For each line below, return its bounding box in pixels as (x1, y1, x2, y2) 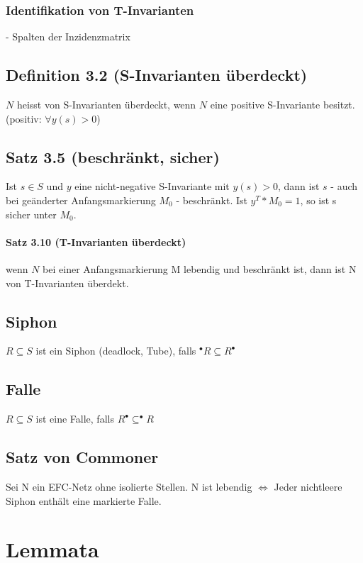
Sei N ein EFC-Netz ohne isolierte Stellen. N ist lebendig (6, 479, 252, 494)
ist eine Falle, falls (35, 411, 114, 426)
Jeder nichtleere (274, 479, 342, 494)
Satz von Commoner (6, 446, 159, 468)
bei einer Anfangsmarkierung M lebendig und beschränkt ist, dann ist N (43, 261, 357, 276)
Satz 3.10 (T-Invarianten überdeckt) (6, 234, 186, 249)
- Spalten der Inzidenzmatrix (6, 29, 130, 44)
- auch (330, 179, 358, 194)
